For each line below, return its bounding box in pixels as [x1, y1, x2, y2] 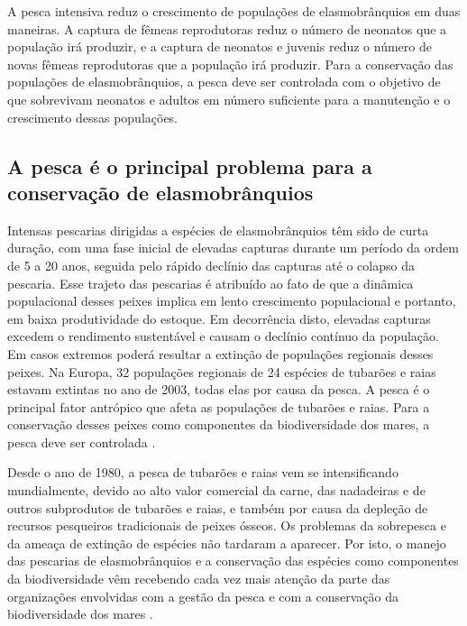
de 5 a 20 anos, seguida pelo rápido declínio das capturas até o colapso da [7, 255, 415, 274]
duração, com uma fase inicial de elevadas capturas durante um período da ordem [7, 238, 459, 257]
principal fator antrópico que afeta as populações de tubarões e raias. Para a [7, 397, 430, 416]
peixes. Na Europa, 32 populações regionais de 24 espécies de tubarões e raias [7, 362, 436, 381]
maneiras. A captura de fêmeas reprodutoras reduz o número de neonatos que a [7, 19, 447, 38]
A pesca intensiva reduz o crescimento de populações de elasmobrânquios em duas [7, 2, 461, 20]
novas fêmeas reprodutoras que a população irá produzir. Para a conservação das [7, 54, 453, 73]
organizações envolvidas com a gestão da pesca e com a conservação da [7, 586, 398, 605]
